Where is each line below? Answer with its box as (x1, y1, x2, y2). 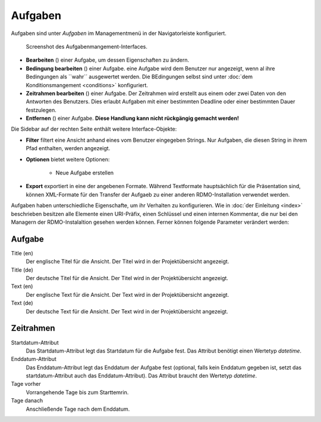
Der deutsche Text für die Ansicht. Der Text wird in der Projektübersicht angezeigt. (26, 307, 228, 315)
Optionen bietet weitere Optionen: (26, 156, 110, 163)
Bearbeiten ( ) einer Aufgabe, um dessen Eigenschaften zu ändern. (26, 56, 190, 64)
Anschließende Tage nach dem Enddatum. (26, 405, 130, 413)
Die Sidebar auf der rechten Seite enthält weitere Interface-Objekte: (11, 125, 177, 133)
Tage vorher (11, 380, 41, 388)
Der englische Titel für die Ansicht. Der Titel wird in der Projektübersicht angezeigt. (26, 258, 229, 265)
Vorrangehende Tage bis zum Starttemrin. (26, 389, 129, 396)
